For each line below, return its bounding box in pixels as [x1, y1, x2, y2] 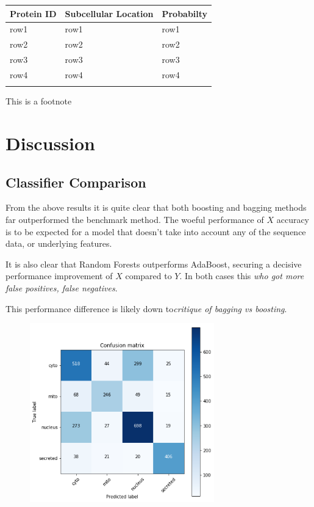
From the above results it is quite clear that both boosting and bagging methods [5, 201, 307, 214]
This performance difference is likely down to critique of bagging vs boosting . [5, 302, 287, 315]
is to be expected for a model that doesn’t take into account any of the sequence [5, 225, 306, 238]
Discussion [5, 131, 95, 155]
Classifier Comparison [5, 172, 146, 191]
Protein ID [10, 7, 57, 20]
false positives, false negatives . [5, 281, 118, 294]
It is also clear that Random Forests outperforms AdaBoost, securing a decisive [5, 257, 302, 270]
